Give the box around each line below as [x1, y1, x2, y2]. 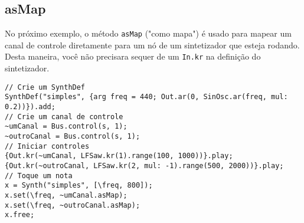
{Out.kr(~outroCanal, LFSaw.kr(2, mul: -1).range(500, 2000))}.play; [5, 161, 284, 170]
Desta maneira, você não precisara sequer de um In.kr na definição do [5, 50, 261, 63]
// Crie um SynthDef [5, 83, 86, 91]
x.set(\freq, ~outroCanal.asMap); [5, 201, 140, 209]
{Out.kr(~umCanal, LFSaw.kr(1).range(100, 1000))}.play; [5, 152, 233, 160]
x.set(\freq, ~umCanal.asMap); [5, 191, 128, 199]
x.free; [5, 211, 35, 219]
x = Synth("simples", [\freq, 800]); [5, 181, 153, 190]
